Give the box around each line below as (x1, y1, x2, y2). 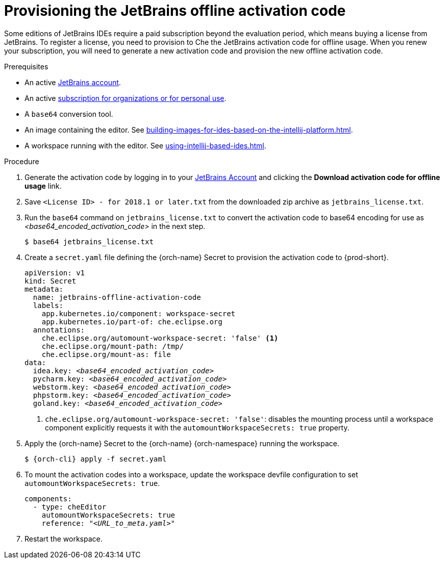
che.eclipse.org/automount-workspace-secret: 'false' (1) (41, 334, 279, 342)
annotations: (33, 325, 85, 334)
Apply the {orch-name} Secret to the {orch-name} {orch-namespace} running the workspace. (24, 439, 339, 448)
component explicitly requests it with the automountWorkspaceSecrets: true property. (45, 423, 350, 432)
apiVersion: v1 (24, 268, 85, 277)
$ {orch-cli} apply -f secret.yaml (24, 454, 167, 463)
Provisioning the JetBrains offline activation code (4, 2, 346, 19)
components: (24, 494, 72, 503)
